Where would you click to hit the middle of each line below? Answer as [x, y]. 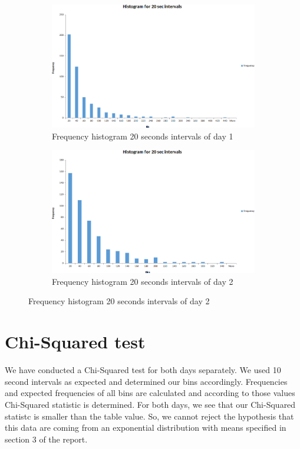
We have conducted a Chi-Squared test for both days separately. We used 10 [143, 370]
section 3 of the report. [46, 439]
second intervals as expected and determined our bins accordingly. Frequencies [146, 381]
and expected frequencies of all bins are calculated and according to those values [150, 393]
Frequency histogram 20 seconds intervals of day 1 [143, 136]
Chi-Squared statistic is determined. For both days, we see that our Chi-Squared [150, 404]
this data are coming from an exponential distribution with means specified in [146, 428]
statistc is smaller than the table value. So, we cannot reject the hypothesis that [149, 416]
